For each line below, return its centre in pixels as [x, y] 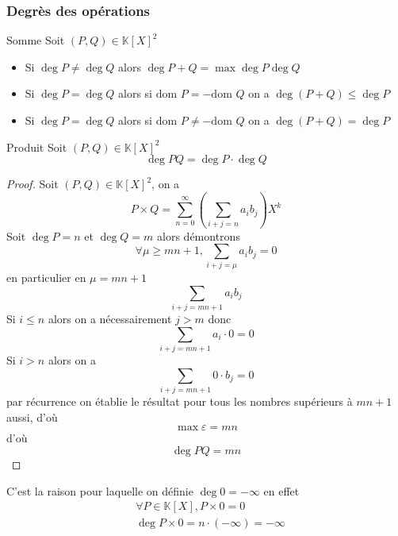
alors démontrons [199, 235]
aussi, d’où [32, 416]
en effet [281, 490]
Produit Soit [37, 147]
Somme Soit [36, 40]
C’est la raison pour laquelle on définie [100, 490]
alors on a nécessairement [110, 319]
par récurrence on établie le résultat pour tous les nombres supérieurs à [180, 401]
